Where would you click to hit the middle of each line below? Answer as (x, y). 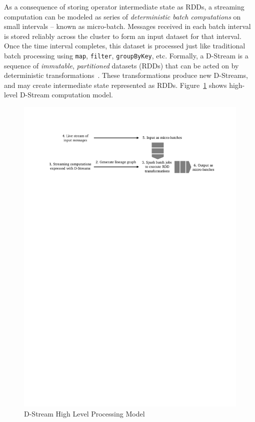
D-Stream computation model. (66, 95)
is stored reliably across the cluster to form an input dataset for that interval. (123, 36)
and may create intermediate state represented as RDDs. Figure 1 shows (115, 85)
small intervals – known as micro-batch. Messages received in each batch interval (127, 26)
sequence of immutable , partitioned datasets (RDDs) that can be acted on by (121, 65)
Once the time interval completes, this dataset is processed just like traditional (125, 46)
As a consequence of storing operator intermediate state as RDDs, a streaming (124, 6)
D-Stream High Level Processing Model (84, 413)
